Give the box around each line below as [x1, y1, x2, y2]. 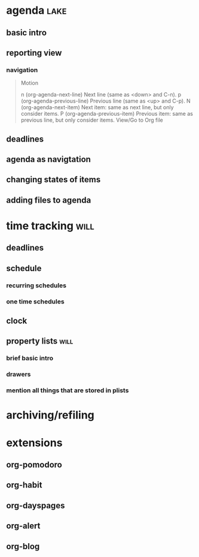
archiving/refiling [6, 408, 94, 422]
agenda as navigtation [6, 154, 91, 165]
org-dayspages [6, 500, 65, 510]
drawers [6, 370, 31, 378]
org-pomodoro [6, 459, 63, 469]
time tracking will [6, 219, 94, 233]
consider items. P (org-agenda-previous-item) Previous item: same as [20, 110, 193, 118]
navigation [6, 65, 38, 74]
